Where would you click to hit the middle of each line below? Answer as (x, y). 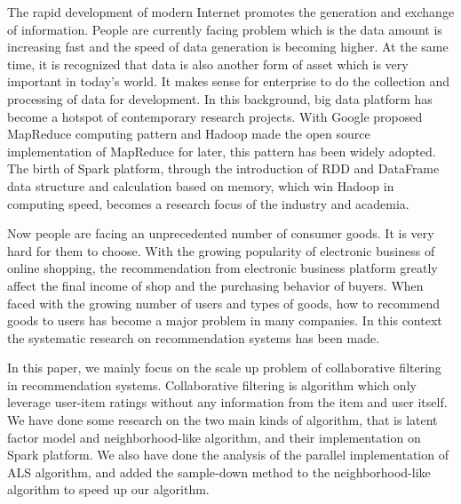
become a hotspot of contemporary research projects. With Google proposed (215, 116)
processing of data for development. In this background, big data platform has (220, 98)
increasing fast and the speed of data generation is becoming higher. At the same (228, 47)
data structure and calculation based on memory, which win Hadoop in (201, 185)
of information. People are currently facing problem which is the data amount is (225, 29)
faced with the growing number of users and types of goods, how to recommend (223, 303)
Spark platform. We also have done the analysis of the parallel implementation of (228, 455)
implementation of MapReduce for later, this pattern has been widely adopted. (222, 151)
